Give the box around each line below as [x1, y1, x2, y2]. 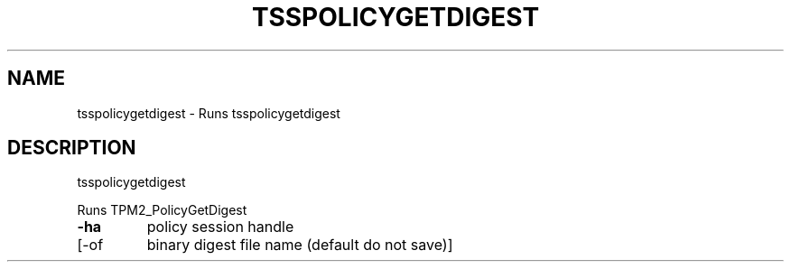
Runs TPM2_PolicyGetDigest [77, 202, 247, 218]
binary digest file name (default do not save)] [146, 236, 453, 255]
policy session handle [146, 218, 294, 237]
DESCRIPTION [7, 136, 136, 160]
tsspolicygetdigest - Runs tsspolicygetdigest [77, 105, 340, 121]
